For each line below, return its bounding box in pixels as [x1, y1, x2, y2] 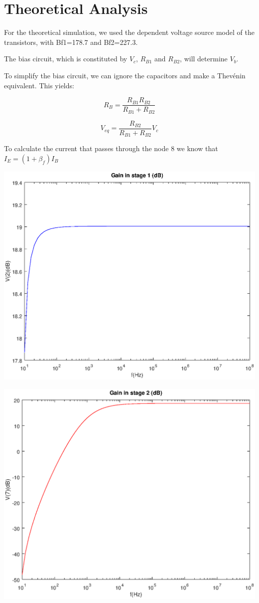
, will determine [180, 53, 228, 64]
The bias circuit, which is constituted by [4, 53, 128, 64]
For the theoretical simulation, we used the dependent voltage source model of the [4, 27, 255, 37]
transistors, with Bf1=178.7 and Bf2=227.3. [4, 36, 138, 47]
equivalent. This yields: [4, 80, 74, 90]
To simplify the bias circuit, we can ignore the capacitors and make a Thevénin [4, 70, 246, 80]
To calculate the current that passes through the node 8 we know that [4, 143, 218, 154]
